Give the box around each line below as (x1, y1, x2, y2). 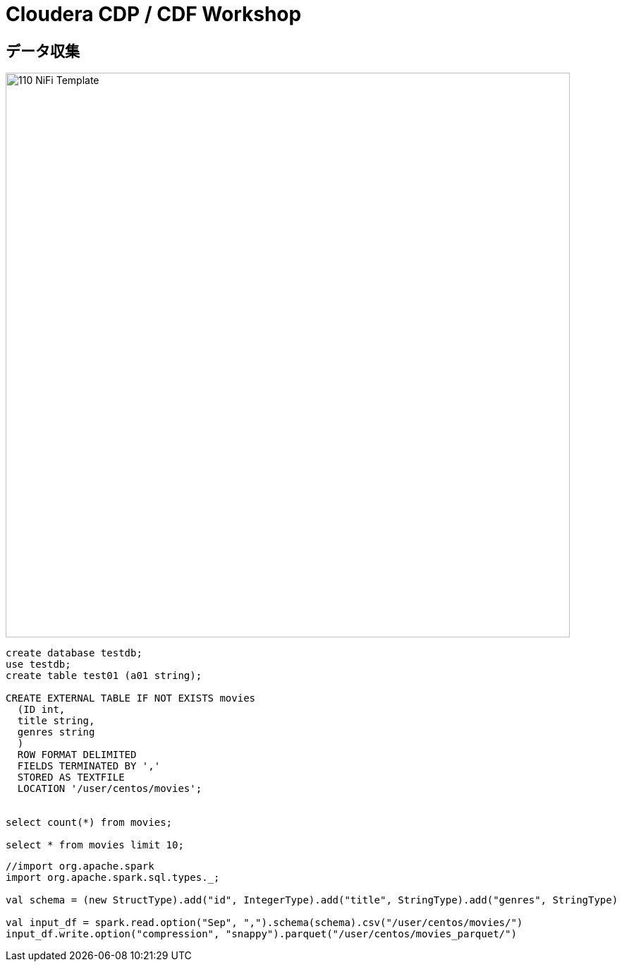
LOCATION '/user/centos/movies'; (17, 783, 202, 795)
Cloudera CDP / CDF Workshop (6, 2, 302, 26)
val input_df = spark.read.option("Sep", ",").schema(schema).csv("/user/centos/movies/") (6, 917, 523, 929)
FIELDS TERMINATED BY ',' (17, 760, 161, 772)
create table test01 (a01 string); (6, 670, 202, 682)
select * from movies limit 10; (6, 839, 184, 851)
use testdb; (6, 659, 71, 671)
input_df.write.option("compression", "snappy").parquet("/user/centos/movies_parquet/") (6, 928, 517, 940)
